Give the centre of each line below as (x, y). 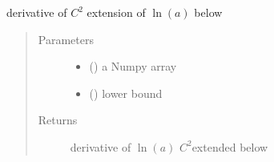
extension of (116, 12)
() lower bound (126, 93)
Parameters (66, 39)
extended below (230, 146)
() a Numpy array (133, 66)
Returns (58, 120)
